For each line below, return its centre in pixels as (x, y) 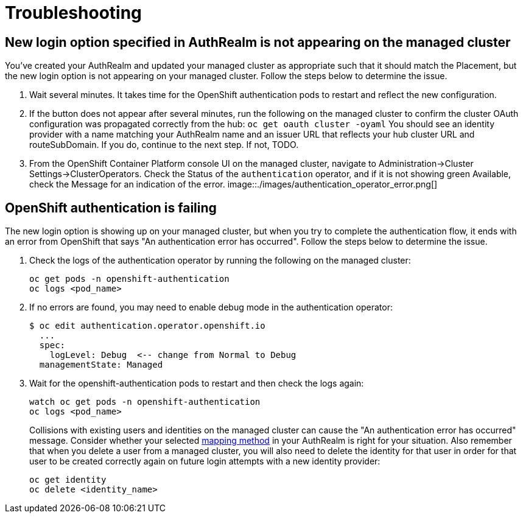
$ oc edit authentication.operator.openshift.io (147, 326)
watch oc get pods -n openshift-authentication (145, 402)
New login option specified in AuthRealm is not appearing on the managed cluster (258, 42)
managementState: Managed (101, 365)
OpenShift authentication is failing (111, 208)
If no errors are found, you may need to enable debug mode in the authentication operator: (211, 307)
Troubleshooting (73, 13)
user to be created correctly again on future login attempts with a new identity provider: (205, 461)
